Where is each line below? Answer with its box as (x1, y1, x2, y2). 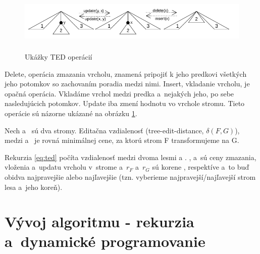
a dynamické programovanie (5, 231, 205, 251)
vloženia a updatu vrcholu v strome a (5, 162, 123, 172)
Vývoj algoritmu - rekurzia (5, 211, 194, 232)
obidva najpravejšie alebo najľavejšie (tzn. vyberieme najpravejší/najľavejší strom (5, 171, 256, 182)
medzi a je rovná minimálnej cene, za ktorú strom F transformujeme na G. (5, 135, 239, 145)
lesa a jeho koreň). (5, 181, 63, 192)
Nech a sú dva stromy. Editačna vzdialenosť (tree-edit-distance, (5, 125, 204, 135)
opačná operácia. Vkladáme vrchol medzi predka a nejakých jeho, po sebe (5, 88, 234, 98)
